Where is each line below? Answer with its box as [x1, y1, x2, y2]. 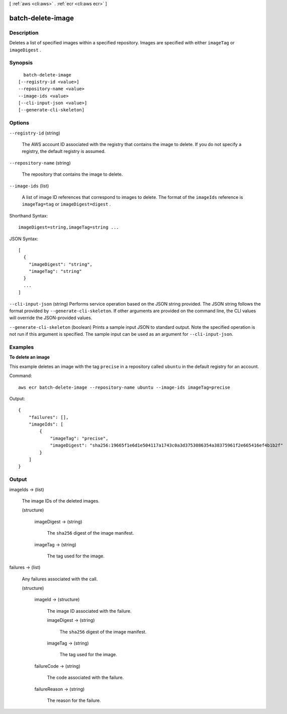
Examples [9, 343, 34, 350]
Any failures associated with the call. [22, 576, 98, 582]
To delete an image [9, 354, 50, 360]
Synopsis [9, 59, 33, 66]
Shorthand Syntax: [9, 212, 48, 219]
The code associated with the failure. [47, 675, 124, 681]
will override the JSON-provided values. [9, 315, 92, 321]
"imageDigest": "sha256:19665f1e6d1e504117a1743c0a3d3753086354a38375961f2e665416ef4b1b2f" [50, 443, 283, 448]
